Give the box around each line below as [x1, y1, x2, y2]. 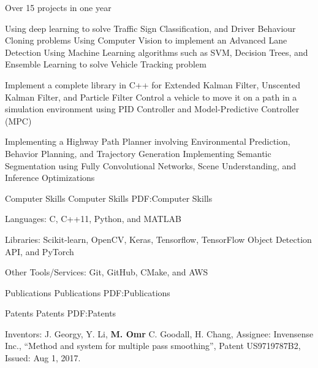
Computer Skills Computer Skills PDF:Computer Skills [5, 191, 213, 204]
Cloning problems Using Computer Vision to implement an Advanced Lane [5, 34, 287, 47]
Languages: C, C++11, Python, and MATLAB [5, 212, 181, 225]
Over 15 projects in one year [5, 1, 112, 13]
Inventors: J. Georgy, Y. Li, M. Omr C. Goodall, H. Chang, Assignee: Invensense [5, 327, 314, 340]
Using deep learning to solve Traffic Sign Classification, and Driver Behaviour [5, 21, 296, 34]
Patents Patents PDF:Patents [5, 307, 116, 320]
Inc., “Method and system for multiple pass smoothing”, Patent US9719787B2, [5, 339, 301, 352]
